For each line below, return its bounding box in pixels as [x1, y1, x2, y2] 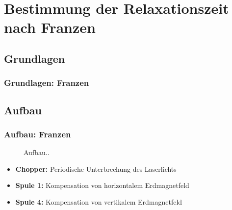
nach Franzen [4, 17, 96, 37]
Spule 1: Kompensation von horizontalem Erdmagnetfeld [15, 180, 189, 190]
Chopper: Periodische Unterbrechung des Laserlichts [15, 163, 177, 174]
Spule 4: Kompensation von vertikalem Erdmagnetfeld [15, 196, 182, 207]
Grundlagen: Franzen [4, 77, 89, 89]
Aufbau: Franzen [4, 128, 71, 140]
